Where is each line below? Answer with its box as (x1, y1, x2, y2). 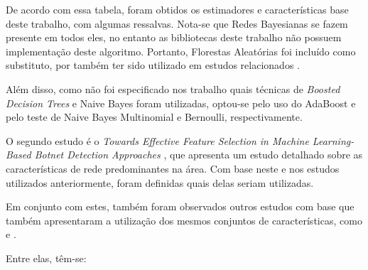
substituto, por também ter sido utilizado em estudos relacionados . (6, 58, 300, 72)
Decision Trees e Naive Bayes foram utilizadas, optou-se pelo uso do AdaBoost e (6, 95, 356, 110)
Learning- (312, 133, 355, 148)
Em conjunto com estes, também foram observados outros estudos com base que (6, 199, 355, 214)
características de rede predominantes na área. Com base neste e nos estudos (6, 161, 340, 175)
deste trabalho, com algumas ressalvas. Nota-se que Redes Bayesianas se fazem (6, 16, 348, 31)
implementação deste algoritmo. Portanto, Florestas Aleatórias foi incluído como (6, 43, 356, 58)
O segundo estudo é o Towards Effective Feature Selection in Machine (6, 133, 309, 148)
